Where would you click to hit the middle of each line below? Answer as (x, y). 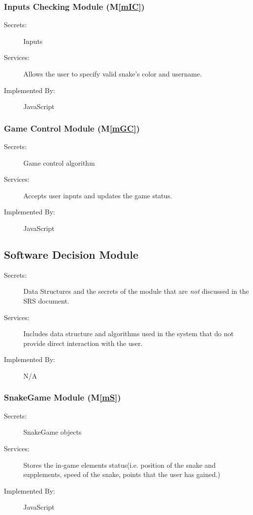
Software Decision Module (71, 254)
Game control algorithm (59, 162)
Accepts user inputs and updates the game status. (98, 195)
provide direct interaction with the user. (83, 343)
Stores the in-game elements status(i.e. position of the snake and (120, 465)
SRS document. (46, 300)
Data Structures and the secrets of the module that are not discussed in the (136, 291)
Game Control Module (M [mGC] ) (72, 128)
